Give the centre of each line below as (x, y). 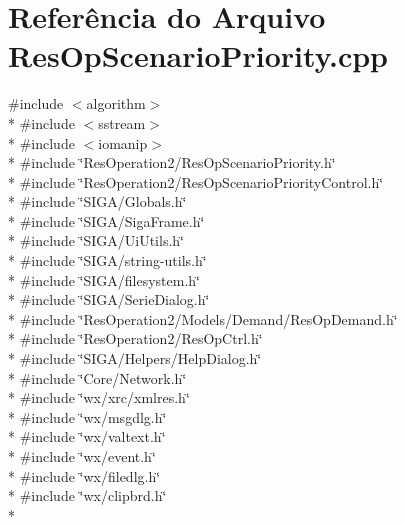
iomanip (123, 142)
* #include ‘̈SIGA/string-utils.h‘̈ (107, 260)
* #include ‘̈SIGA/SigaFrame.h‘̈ (106, 220)
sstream (122, 122)
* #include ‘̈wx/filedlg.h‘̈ (84, 475)
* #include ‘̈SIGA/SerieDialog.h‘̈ (109, 299)
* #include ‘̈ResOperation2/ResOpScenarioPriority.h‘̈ (172, 162)
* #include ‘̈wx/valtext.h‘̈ (87, 436)
